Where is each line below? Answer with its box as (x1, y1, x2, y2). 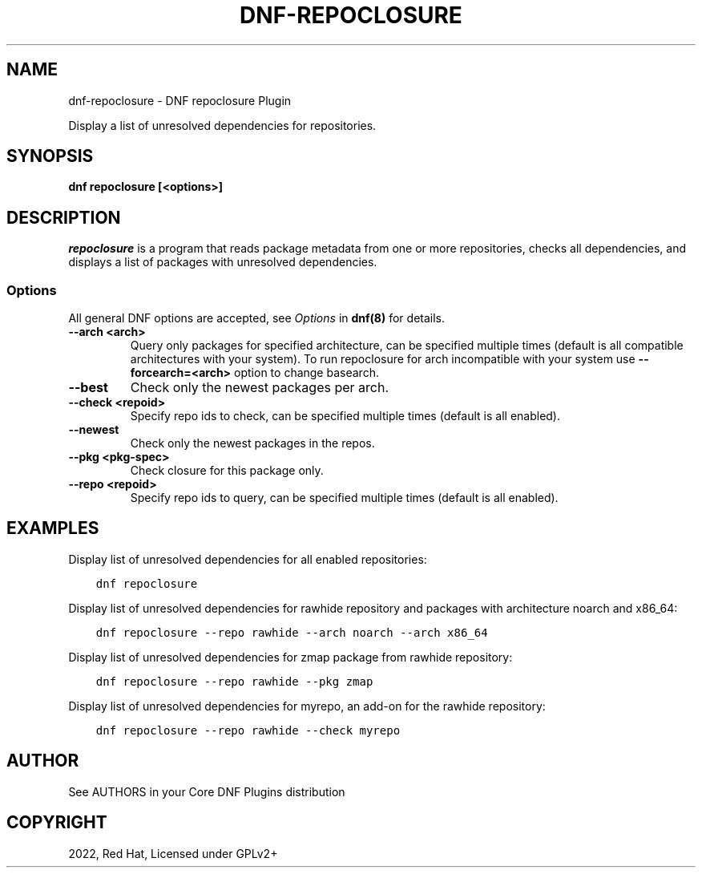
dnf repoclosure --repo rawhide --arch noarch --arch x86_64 (95, 625, 488, 639)
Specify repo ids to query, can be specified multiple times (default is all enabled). (130, 491, 559, 505)
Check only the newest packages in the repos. (130, 436, 375, 451)
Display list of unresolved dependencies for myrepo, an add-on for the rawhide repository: (68, 698, 546, 713)
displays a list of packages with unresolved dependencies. (68, 255, 377, 269)
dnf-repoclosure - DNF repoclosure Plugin (68, 93, 292, 107)
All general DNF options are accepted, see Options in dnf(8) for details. (68, 311, 446, 326)
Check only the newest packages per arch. (130, 379, 389, 396)
